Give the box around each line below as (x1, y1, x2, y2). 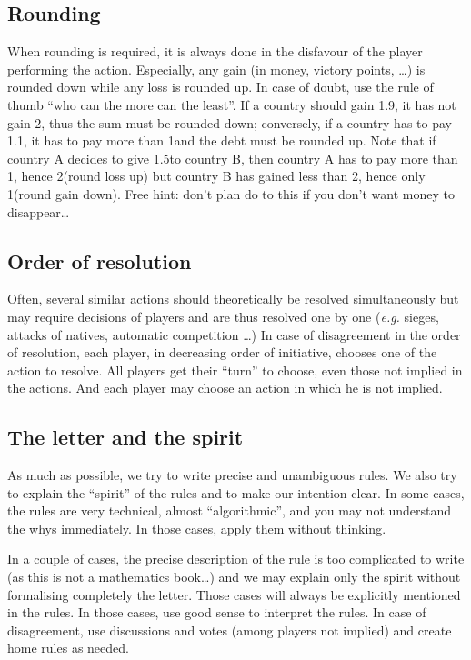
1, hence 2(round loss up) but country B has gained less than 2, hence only (7, 166, 426, 185)
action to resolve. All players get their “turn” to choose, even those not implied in (7, 360, 463, 379)
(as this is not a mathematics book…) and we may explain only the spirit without (7, 567, 461, 586)
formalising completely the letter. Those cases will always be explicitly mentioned (7, 585, 461, 604)
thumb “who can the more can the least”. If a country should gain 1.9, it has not (7, 95, 456, 114)
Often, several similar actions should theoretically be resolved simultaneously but (7, 289, 459, 308)
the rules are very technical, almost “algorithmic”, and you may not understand (7, 501, 452, 520)
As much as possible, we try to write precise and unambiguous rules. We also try (7, 465, 457, 485)
